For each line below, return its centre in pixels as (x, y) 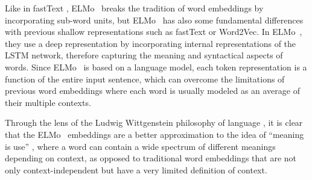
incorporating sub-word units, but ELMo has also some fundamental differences (154, 20)
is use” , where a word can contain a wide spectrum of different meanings (140, 146)
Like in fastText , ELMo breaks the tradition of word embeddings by (134, 8)
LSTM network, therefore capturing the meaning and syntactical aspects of (144, 55)
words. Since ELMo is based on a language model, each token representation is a (156, 67)
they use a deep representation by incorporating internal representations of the (151, 43)
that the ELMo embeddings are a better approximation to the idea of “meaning (154, 134)
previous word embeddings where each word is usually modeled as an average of (152, 91)
